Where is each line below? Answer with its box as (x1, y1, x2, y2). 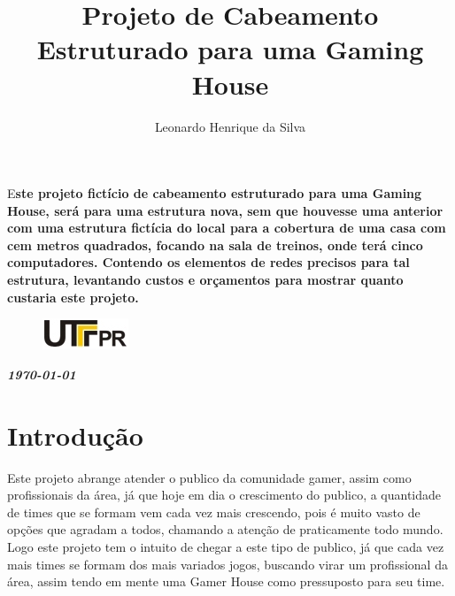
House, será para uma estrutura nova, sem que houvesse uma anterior (7, 201, 443, 219)
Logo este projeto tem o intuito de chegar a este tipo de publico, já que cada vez (7, 537, 444, 555)
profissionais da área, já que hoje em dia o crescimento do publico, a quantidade (7, 485, 442, 504)
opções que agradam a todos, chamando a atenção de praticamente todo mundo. (7, 520, 443, 539)
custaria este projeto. (7, 287, 139, 306)
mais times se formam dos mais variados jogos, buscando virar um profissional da (7, 554, 448, 573)
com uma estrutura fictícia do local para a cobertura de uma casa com (7, 218, 446, 237)
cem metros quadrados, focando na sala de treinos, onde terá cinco (7, 235, 423, 254)
